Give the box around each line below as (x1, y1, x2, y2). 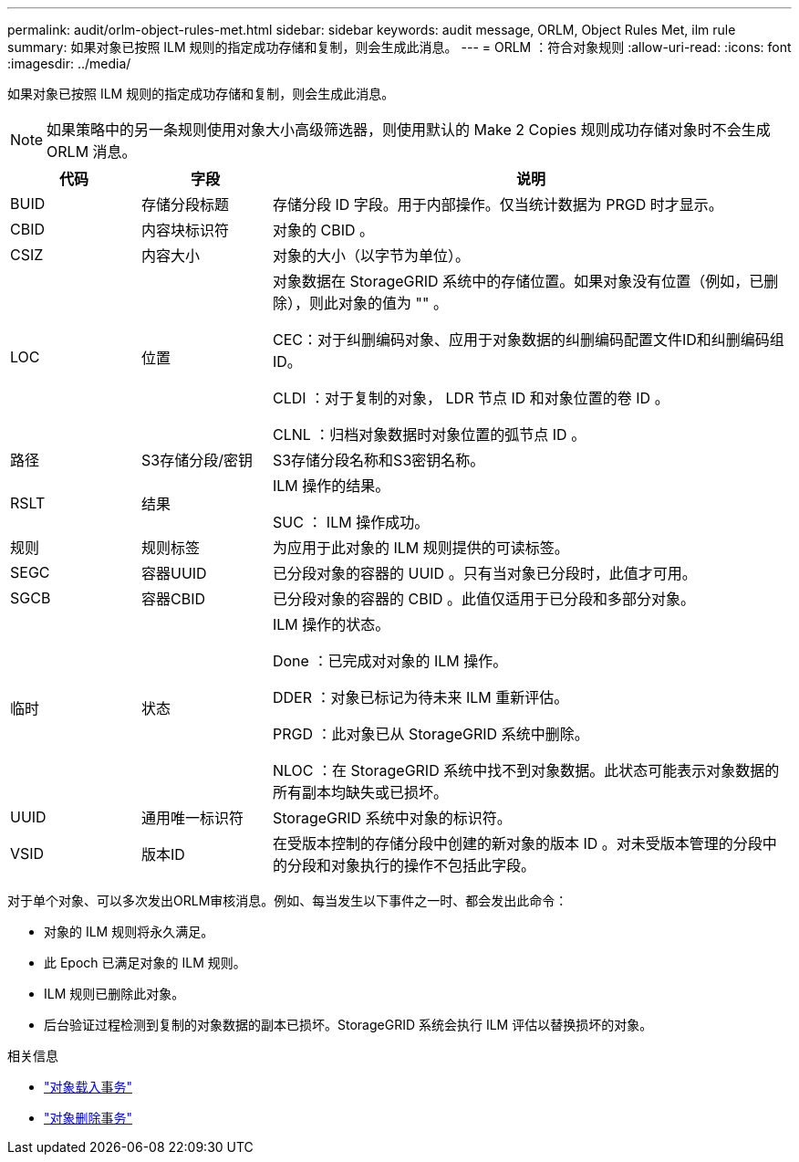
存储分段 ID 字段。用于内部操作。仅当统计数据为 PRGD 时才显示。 (272, 195, 723, 214)
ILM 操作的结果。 (272, 476, 390, 495)
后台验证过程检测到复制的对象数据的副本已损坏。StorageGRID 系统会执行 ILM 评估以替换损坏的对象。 (44, 1017, 653, 1032)
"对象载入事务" (44, 1079, 133, 1094)
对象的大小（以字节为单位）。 (272, 246, 470, 265)
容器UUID (140, 564, 207, 582)
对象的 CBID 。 (272, 221, 374, 239)
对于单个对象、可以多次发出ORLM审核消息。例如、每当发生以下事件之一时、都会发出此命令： (7, 893, 568, 908)
